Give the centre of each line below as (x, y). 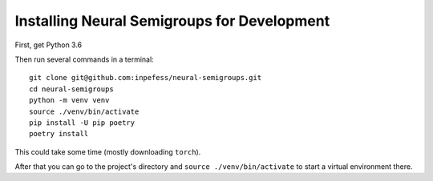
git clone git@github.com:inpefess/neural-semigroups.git (146, 78)
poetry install (59, 134)
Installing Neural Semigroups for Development (172, 21)
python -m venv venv (69, 101)
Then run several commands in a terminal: (84, 59)
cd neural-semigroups (71, 89)
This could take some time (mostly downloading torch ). (108, 151)
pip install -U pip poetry (82, 123)
